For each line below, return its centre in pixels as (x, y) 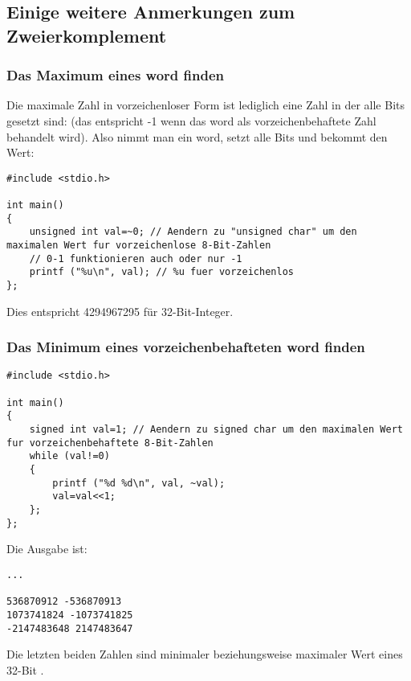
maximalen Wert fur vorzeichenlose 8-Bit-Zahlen (139, 246)
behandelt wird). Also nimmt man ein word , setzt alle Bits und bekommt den (197, 136)
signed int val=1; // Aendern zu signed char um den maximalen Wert (216, 430)
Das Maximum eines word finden (115, 75)
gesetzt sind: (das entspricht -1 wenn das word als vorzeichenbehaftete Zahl (191, 120)
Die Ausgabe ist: (47, 549)
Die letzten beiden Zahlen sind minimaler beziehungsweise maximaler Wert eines (205, 654)
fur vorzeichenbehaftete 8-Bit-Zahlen (110, 443)
